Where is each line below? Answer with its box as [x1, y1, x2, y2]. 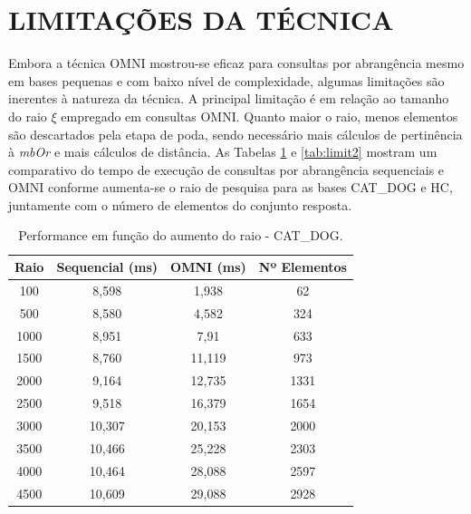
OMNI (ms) [170, 257, 246, 276]
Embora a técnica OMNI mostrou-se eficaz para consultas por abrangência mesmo [8, 53, 465, 73]
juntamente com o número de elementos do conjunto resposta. [8, 195, 352, 214]
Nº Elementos [258, 257, 347, 276]
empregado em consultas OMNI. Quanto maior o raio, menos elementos [61, 106, 458, 125]
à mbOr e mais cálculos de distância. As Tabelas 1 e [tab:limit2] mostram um [8, 142, 437, 161]
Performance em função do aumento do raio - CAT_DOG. [18, 226, 343, 245]
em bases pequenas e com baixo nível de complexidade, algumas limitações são [8, 71, 445, 90]
